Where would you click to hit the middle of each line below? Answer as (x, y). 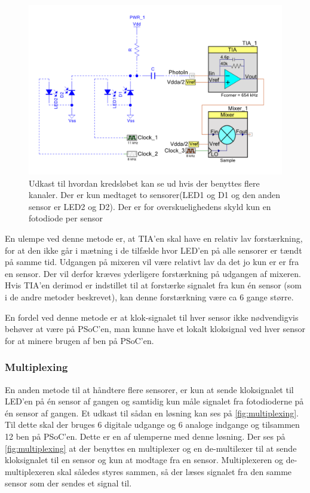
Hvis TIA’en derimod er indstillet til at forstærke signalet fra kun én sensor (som (153, 285)
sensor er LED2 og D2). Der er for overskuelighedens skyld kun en (150, 206)
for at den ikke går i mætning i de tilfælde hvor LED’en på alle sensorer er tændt (154, 250)
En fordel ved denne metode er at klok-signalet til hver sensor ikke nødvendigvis (152, 317)
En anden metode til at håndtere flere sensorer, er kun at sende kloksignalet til (149, 389)
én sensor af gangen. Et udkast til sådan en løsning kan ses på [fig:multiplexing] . (152, 413)
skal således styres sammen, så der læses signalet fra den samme (174, 471)
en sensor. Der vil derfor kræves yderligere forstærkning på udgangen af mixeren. (153, 273)
